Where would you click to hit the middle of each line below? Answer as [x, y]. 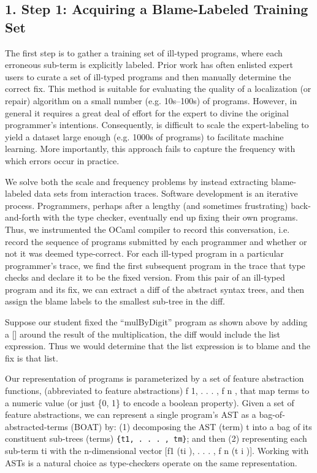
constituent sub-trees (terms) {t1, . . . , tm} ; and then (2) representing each [156, 438]
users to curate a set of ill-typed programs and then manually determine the [148, 76]
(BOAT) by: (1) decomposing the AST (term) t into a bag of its [191, 426]
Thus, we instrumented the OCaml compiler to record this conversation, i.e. [147, 229]
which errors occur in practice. [62, 160]
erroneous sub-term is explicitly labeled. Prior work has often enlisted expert [149, 65]
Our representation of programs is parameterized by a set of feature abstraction [155, 378]
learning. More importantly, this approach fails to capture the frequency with [150, 149]
